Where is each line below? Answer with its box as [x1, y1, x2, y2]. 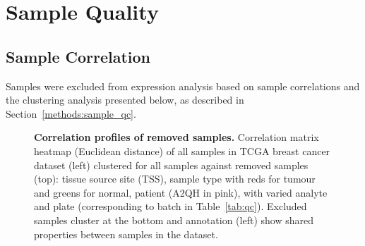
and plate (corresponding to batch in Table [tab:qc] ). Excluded [34, 199, 307, 214]
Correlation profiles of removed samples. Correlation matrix [34, 130, 319, 144]
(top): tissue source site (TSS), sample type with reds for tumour [34, 171, 316, 186]
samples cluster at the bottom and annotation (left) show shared [34, 212, 313, 227]
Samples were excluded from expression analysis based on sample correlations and [6, 78, 360, 93]
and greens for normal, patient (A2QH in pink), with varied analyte [34, 185, 328, 199]
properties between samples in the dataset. [34, 226, 218, 241]
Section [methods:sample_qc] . [6, 106, 136, 121]
